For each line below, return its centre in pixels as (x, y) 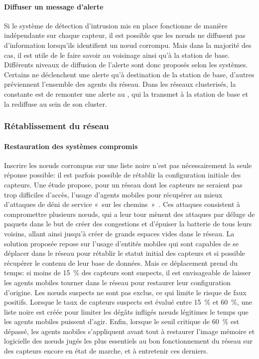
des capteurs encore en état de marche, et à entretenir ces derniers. (106, 351)
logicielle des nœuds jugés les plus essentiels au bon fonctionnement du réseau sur (128, 341)
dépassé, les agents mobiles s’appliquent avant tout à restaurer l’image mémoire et (129, 331)
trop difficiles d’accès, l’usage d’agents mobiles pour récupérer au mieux (113, 194)
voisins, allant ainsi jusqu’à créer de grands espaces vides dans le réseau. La (119, 233)
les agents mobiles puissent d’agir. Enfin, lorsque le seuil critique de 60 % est (122, 321)
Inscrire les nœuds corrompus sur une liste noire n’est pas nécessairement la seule (128, 165)
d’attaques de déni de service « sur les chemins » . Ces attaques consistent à (122, 204)
